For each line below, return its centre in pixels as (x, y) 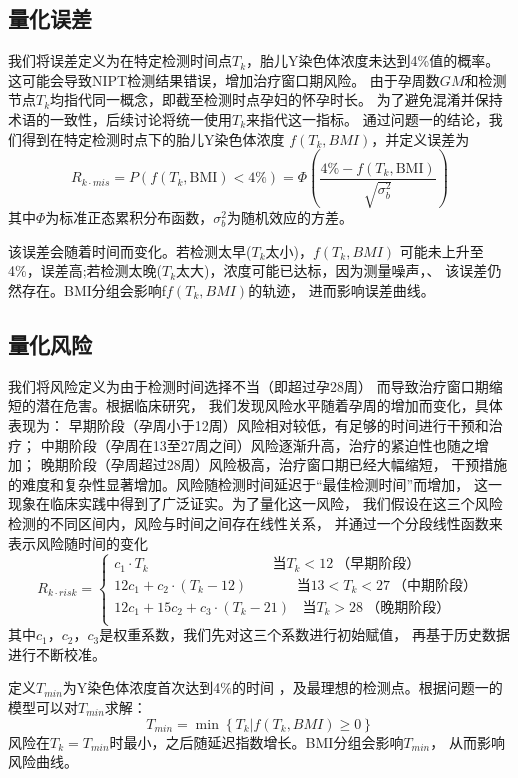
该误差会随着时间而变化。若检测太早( (130, 250)
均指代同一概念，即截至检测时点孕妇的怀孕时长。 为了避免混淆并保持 (276, 99)
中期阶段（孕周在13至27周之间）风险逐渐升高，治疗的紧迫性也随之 (257, 444)
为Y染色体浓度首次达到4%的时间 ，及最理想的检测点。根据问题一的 (282, 687)
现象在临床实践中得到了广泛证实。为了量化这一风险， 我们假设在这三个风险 (255, 503)
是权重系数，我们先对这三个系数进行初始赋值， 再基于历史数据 (304, 634)
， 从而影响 (467, 741)
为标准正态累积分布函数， (129, 217)
